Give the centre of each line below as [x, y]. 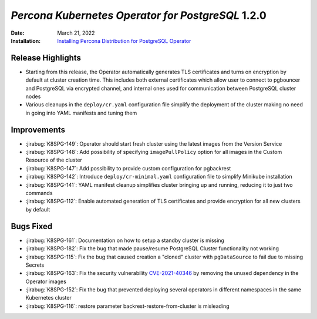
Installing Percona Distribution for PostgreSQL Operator [124, 41]
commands [39, 193]
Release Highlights [46, 58]
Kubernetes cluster [48, 298]
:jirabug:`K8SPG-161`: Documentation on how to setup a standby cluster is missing [125, 240]
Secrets [35, 265]
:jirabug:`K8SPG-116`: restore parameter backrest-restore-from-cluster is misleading [127, 306]
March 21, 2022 [76, 33]
